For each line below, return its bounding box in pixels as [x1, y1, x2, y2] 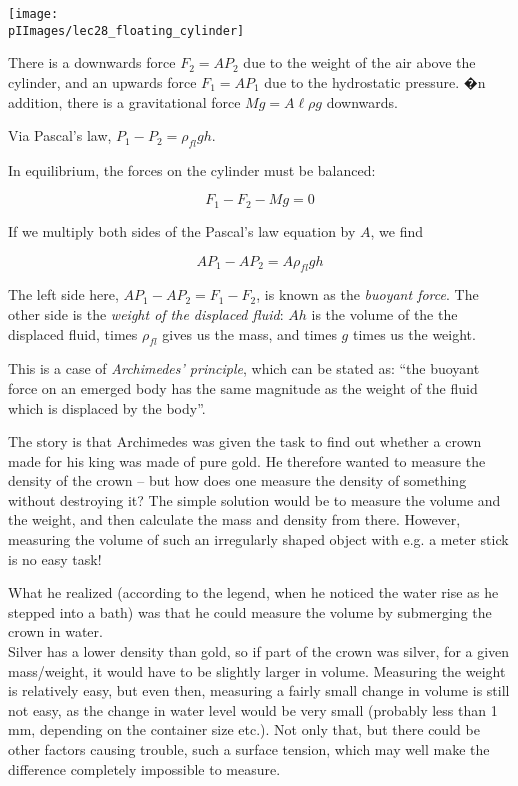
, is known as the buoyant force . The [256, 284, 479, 305]
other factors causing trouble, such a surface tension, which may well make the [8, 739, 490, 759]
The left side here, [8, 284, 119, 305]
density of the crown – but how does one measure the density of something [8, 470, 467, 491]
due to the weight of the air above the [243, 52, 476, 73]
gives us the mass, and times [162, 323, 337, 344]
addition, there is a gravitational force [8, 91, 241, 112]
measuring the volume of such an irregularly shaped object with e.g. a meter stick [8, 529, 509, 550]
